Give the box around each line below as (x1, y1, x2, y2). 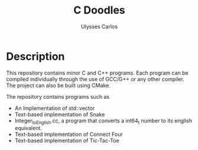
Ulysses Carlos (80, 23, 118, 30)
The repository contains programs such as (6, 93, 110, 100)
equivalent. (14, 125, 43, 132)
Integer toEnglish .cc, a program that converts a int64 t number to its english (14, 117, 193, 125)
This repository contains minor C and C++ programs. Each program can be (6, 69, 189, 76)
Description (6, 49, 65, 63)
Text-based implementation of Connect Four (14, 131, 123, 138)
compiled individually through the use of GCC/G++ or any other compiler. (6, 75, 184, 82)
